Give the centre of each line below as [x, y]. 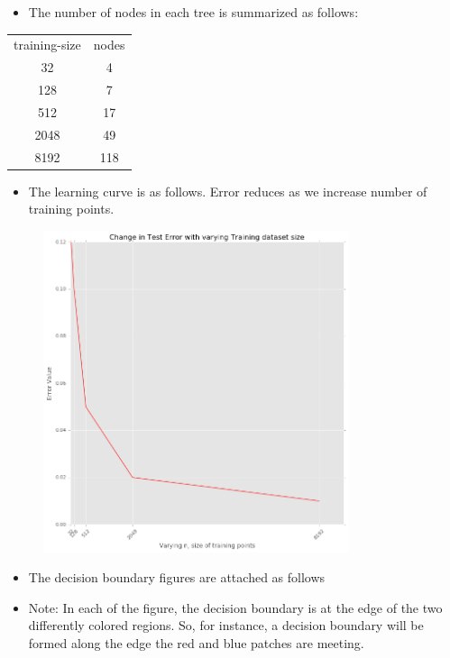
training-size [47, 45]
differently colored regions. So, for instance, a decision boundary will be [226, 625]
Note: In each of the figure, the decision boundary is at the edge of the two [235, 607]
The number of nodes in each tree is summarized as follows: [193, 12]
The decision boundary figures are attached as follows [177, 577]
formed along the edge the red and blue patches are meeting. [196, 643]
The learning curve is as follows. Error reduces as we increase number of [228, 191]
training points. [71, 209]
